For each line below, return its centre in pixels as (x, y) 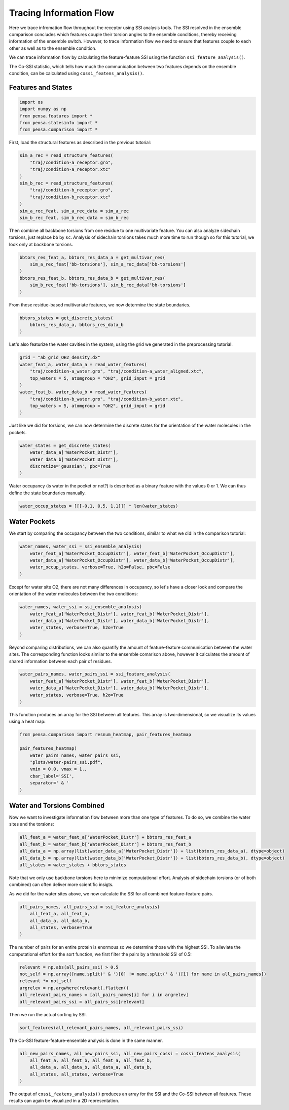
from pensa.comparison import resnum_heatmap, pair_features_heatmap (105, 735)
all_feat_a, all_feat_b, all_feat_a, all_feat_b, (91, 1060)
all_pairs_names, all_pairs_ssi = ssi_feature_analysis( (90, 907)
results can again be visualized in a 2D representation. (64, 1101)
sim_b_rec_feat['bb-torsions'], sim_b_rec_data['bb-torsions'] (108, 285)
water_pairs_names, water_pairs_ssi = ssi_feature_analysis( (95, 674)
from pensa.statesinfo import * (59, 123)
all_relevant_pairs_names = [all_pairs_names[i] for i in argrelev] (104, 995)
